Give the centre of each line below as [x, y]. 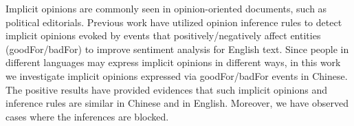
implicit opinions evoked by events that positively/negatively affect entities [163, 35]
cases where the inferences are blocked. [87, 116]
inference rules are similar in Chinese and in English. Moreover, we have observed [177, 103]
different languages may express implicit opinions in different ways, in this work [173, 62]
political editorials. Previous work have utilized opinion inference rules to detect [174, 22]
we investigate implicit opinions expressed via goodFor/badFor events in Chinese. [177, 75]
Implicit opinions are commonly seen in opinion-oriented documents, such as [166, 8]
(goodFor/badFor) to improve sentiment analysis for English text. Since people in [177, 49]
